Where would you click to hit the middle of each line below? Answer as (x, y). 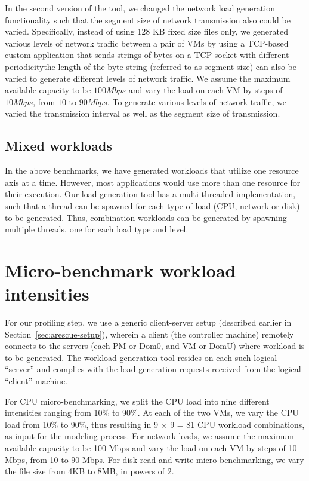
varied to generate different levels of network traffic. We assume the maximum (148, 78)
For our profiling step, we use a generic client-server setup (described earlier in (148, 322)
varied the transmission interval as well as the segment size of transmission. (143, 113)
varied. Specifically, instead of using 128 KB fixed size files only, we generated (147, 31)
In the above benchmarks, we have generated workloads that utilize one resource (152, 171)
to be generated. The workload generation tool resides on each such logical (141, 357)
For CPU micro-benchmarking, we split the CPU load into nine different (137, 401)
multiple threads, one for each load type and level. (97, 229)
